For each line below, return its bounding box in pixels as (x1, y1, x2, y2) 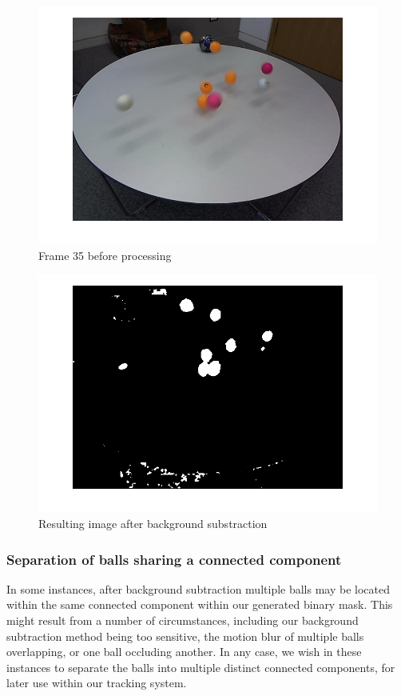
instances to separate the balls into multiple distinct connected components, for (6, 658, 395, 675)
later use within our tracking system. (6, 674, 187, 691)
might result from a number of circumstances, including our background (6, 612, 359, 628)
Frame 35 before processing (38, 246, 172, 263)
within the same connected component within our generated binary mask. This (6, 596, 393, 613)
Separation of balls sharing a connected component (6, 549, 342, 569)
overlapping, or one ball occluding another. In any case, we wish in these (6, 643, 362, 660)
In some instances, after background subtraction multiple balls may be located (6, 580, 391, 597)
